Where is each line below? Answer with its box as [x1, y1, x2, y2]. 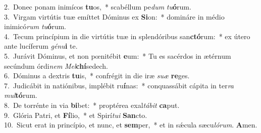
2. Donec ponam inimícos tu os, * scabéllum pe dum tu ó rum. [4, 2, 191, 12]
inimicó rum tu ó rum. [4, 21, 66, 32]
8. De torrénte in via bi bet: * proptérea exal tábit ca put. [4, 99, 180, 110]
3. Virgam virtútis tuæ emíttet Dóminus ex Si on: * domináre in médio [4, 11, 225, 22]
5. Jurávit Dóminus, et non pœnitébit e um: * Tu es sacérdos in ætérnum [4, 50, 231, 61]
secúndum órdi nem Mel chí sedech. [4, 60, 108, 71]
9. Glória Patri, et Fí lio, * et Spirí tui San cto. [4, 109, 147, 120]
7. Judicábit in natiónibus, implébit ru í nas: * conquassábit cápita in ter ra [4, 80, 234, 90]
